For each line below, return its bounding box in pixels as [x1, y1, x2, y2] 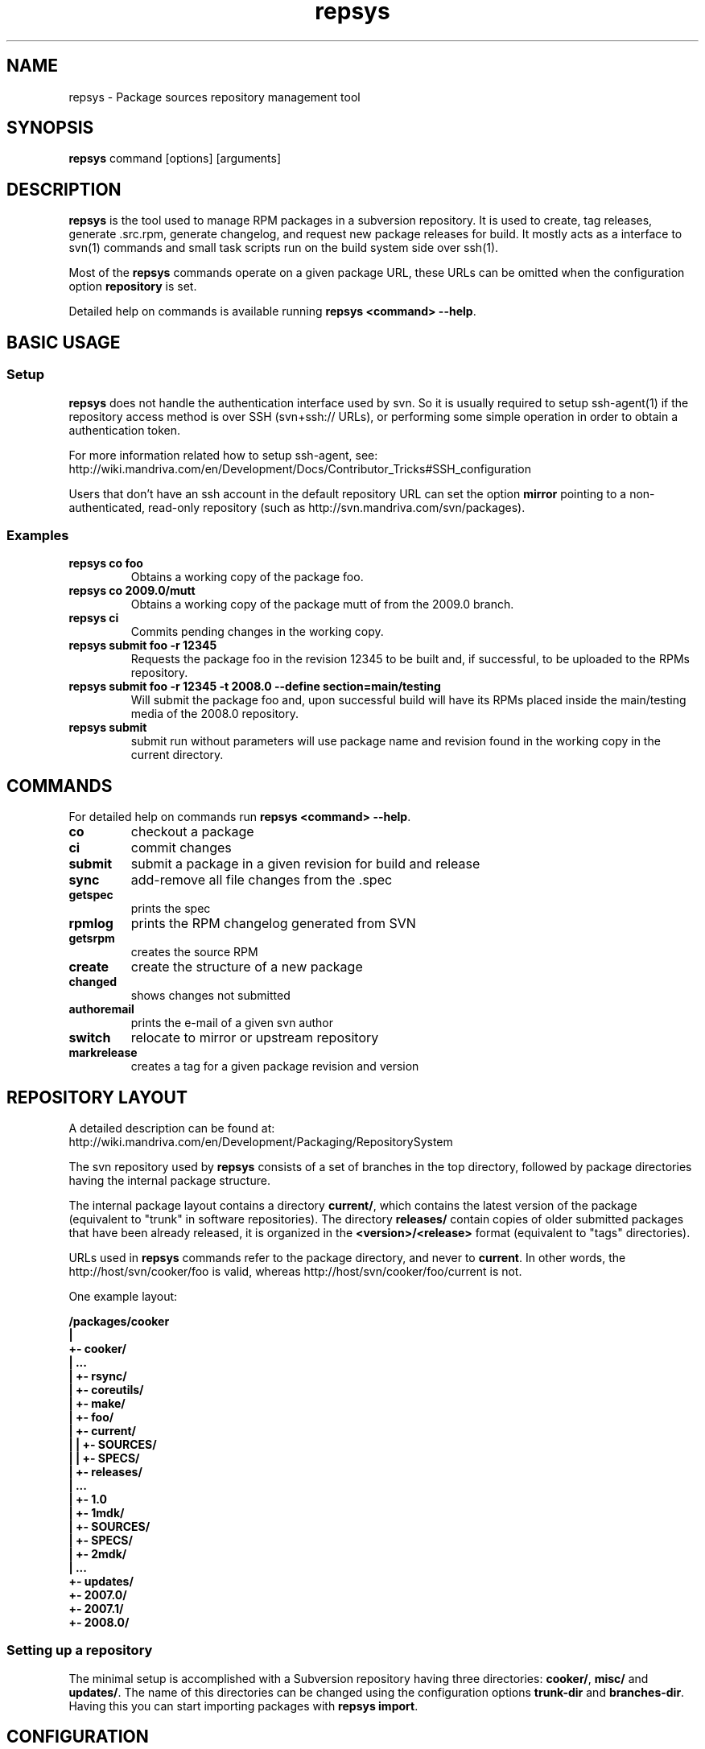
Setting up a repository [6, 1642, 153, 1659]
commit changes [130, 839, 232, 856]
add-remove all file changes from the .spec [130, 872, 393, 889]
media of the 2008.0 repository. [130, 707, 299, 721]
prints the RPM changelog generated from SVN [130, 915, 416, 932]
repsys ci [68, 611, 119, 625]
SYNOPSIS [6, 118, 94, 138]
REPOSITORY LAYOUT [6, 1087, 188, 1108]
